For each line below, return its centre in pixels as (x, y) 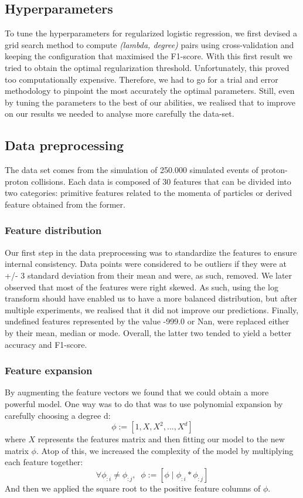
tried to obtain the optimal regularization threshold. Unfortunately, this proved (147, 67)
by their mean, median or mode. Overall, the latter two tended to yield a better (148, 332)
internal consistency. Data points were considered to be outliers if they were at (146, 264)
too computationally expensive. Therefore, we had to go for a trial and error (142, 79)
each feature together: (44, 462)
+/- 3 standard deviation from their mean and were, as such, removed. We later (149, 275)
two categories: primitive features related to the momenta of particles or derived (149, 193)
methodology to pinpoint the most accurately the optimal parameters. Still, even (150, 91)
